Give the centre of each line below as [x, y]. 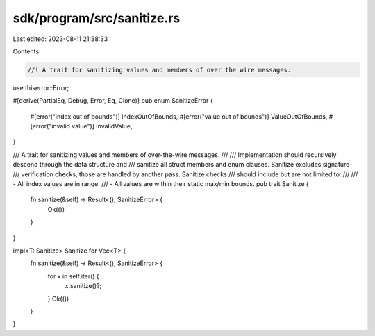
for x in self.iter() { [74, 276]
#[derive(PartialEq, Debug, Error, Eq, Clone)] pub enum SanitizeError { [113, 101]
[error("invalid [50, 126]
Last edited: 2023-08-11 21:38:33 [60, 39]
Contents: [27, 51]
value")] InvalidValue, [102, 126]
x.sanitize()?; [83, 286]
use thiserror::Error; [41, 87]
